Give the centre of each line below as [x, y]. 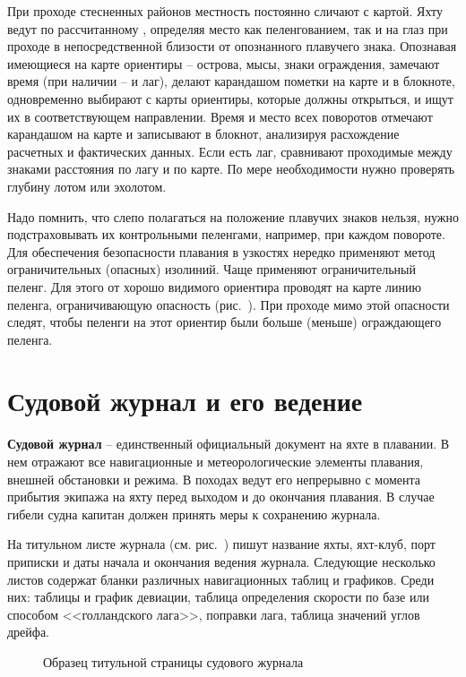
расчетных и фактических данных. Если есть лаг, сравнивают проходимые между [230, 151]
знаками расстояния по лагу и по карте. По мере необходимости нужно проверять [231, 169]
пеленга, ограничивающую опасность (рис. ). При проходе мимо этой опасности [229, 304]
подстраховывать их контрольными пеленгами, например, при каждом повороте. [226, 234]
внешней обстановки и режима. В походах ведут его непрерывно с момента [214, 479]
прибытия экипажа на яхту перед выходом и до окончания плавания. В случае [221, 497]
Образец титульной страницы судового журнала [173, 661]
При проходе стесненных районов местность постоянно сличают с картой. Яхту [225, 11]
